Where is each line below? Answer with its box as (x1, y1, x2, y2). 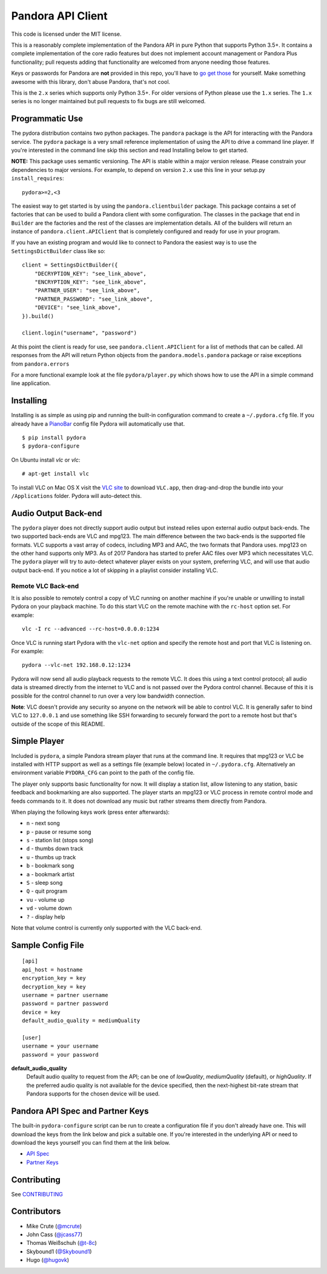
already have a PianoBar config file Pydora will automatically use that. (11, 420, 185, 428)
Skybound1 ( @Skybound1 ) (26, 1248, 92, 1255)
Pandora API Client (11, 9, 108, 22)
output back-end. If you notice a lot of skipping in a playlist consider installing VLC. (11, 567, 218, 574)
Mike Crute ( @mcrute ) (26, 1222, 82, 1230)
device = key (22, 1009, 61, 1015)
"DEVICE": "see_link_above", (34, 304, 121, 311)
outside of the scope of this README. (11, 720, 105, 727)
